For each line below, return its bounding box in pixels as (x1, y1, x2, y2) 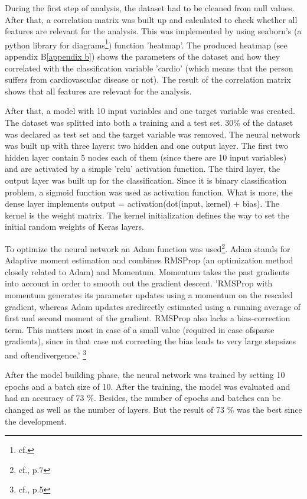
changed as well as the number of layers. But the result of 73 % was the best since (5, 403, 302, 415)
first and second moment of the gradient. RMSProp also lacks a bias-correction (5, 312, 290, 324)
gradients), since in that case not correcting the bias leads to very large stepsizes (5, 335, 296, 347)
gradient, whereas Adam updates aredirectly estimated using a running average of (5, 300, 301, 312)
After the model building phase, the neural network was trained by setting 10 (5, 368, 285, 381)
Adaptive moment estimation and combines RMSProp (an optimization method (5, 254, 293, 266)
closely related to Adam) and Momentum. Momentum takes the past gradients (5, 265, 289, 278)
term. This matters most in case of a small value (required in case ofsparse (5, 323, 275, 335)
